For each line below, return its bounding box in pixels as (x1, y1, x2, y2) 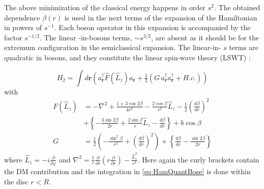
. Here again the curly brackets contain (138, 154, 259, 164)
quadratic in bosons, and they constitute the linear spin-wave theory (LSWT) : (4, 52, 251, 62)
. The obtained (214, 2, 260, 12)
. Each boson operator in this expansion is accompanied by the (54, 22, 251, 33)
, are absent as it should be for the (151, 32, 259, 42)
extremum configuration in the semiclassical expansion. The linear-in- (4, 42, 221, 53)
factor (4, 32, 22, 42)
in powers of (4, 22, 42, 33)
